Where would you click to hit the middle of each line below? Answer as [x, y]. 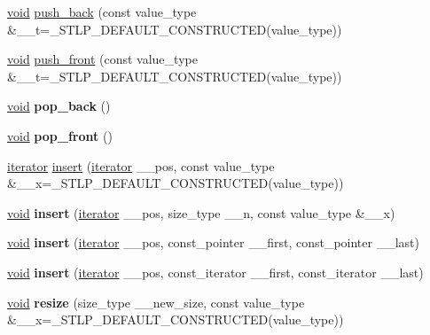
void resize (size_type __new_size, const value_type [156, 302]
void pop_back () [59, 106]
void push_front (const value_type [102, 59]
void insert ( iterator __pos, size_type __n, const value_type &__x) [201, 212]
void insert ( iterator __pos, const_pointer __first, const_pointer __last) [213, 242]
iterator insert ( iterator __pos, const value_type [141, 165]
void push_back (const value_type [102, 12]
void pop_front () [60, 135]
